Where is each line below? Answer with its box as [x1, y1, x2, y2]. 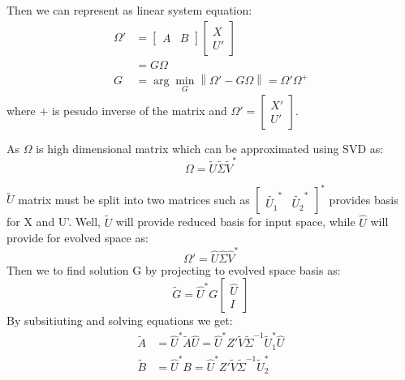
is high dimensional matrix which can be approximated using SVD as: [36, 139, 384, 156]
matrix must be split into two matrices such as [18, 190, 250, 207]
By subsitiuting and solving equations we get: [6, 312, 233, 329]
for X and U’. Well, [6, 213, 101, 230]
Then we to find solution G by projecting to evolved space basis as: [6, 261, 341, 278]
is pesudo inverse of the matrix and [52, 101, 227, 118]
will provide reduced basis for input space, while [115, 213, 355, 230]
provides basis [329, 190, 399, 207]
